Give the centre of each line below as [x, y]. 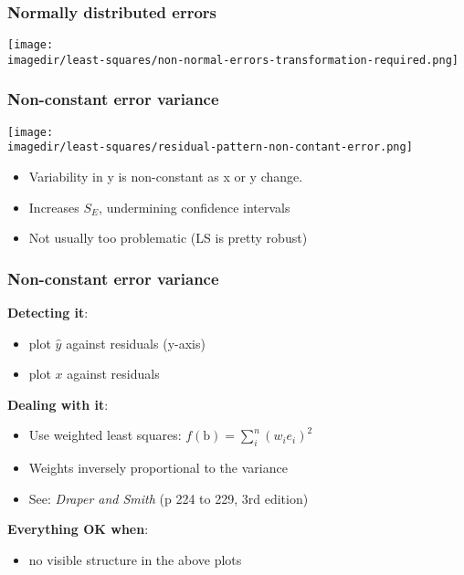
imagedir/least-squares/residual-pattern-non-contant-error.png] [210, 147]
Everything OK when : [78, 529]
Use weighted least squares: [105, 435]
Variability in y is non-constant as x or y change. [166, 177]
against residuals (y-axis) [136, 343]
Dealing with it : [58, 404]
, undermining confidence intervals [195, 207]
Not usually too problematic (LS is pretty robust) [168, 238]
